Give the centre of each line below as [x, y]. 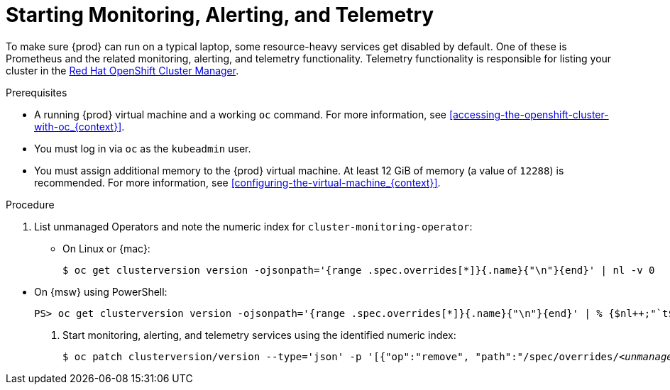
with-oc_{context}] [78, 126]
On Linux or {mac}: [106, 248]
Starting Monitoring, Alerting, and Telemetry [220, 15]
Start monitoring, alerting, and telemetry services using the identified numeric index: [259, 335]
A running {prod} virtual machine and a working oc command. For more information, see [240, 114]
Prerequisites [37, 92]
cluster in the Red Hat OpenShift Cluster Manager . [122, 70]
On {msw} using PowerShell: [101, 291]
